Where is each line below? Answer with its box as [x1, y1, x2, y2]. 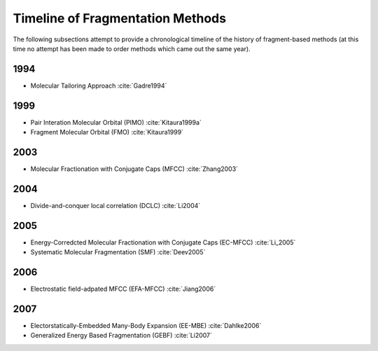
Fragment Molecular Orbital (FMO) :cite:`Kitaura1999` [30, 128, 184, 137]
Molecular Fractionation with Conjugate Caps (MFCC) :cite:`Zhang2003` [30, 165, 238, 173]
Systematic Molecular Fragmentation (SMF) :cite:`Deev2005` [30, 248, 206, 256]
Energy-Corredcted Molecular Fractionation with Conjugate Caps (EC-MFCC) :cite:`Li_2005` [30, 238, 296, 247]
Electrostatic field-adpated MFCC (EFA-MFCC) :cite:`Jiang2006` [30, 284, 216, 294]
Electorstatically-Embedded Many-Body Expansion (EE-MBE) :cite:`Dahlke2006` [30, 322, 262, 330]
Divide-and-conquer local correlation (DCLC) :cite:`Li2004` [30, 201, 201, 209]
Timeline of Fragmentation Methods [13, 11, 227, 26]
